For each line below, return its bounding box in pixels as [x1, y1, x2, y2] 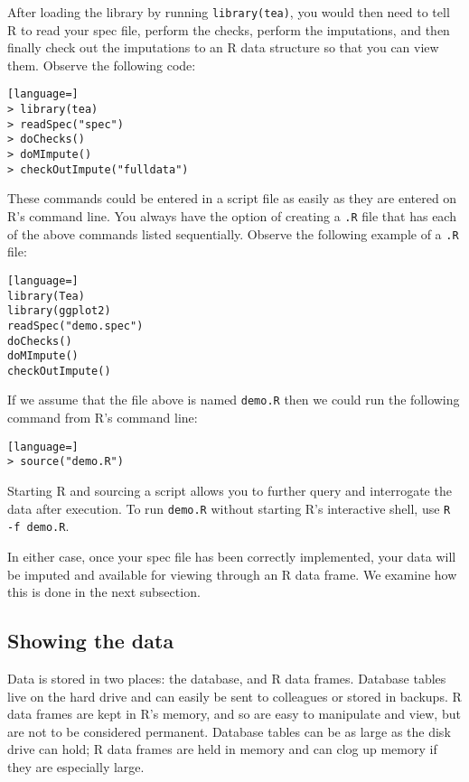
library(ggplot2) [7, 304, 111, 318]
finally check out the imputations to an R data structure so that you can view [7, 38, 439, 57]
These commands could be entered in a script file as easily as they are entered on [7, 189, 457, 208]
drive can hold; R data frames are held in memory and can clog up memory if [7, 740, 437, 759]
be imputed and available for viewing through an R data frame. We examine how [7, 564, 457, 583]
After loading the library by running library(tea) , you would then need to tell [7, 3, 450, 21]
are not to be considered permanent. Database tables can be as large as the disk [7, 721, 451, 740]
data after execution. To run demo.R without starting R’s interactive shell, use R [7, 498, 451, 517]
